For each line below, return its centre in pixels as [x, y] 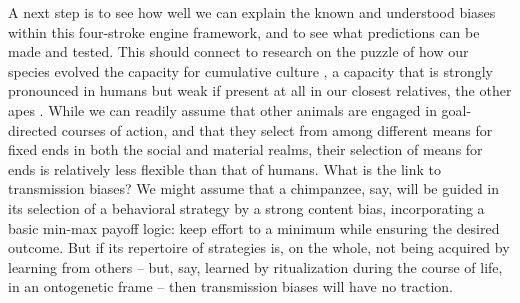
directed [33, 129]
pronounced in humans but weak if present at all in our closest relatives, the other [260, 90]
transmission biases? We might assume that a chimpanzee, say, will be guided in [254, 188]
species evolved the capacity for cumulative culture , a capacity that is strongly [250, 70]
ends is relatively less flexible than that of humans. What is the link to [224, 168]
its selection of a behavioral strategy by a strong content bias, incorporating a [246, 207]
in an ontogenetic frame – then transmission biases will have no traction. [230, 286]
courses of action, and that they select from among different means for [277, 129]
